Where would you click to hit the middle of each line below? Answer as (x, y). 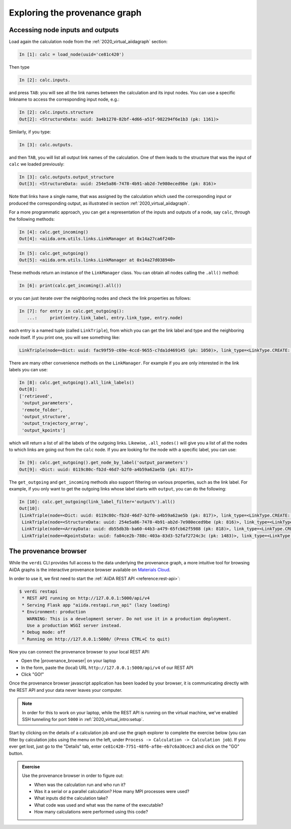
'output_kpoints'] (44, 430)
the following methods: (32, 219)
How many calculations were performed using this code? (91, 812)
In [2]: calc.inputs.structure (57, 112)
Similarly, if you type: (30, 132)
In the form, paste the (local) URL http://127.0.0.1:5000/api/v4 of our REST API (107, 667)
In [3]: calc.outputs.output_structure (66, 177)
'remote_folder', (42, 410)
